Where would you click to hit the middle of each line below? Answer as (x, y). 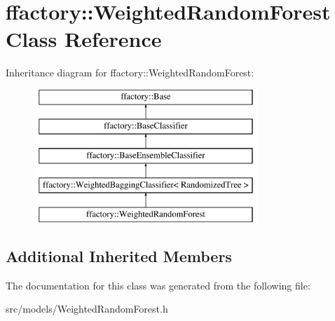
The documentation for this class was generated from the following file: (158, 285)
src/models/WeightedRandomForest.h (87, 309)
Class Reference (84, 39)
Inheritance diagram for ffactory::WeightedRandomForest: (130, 73)
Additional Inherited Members (119, 255)
